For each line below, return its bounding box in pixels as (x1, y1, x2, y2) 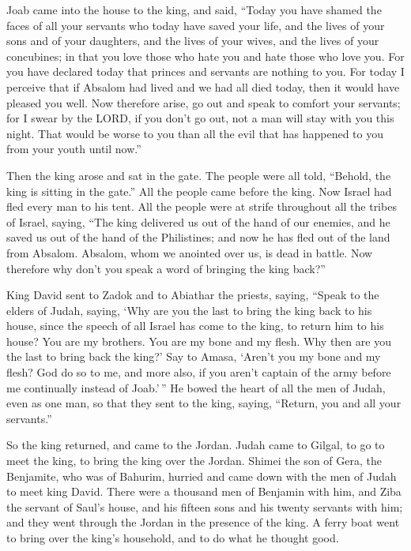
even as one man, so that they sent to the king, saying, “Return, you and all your (6, 395, 402, 411)
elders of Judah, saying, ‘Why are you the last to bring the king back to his (6, 302, 372, 318)
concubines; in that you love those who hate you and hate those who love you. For (6, 47, 405, 64)
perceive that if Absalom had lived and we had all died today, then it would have (6, 78, 400, 95)
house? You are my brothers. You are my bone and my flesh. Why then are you (6, 332, 391, 349)
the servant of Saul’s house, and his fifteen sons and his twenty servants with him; (6, 498, 403, 515)
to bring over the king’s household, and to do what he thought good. (6, 530, 339, 545)
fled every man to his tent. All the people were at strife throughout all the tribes (6, 198, 397, 215)
